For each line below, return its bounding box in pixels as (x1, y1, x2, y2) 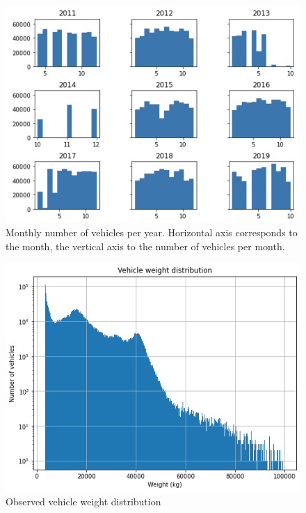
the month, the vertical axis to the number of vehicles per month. (6, 238, 285, 253)
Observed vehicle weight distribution (6, 494, 161, 509)
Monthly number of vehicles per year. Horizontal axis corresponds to (6, 225, 298, 240)
